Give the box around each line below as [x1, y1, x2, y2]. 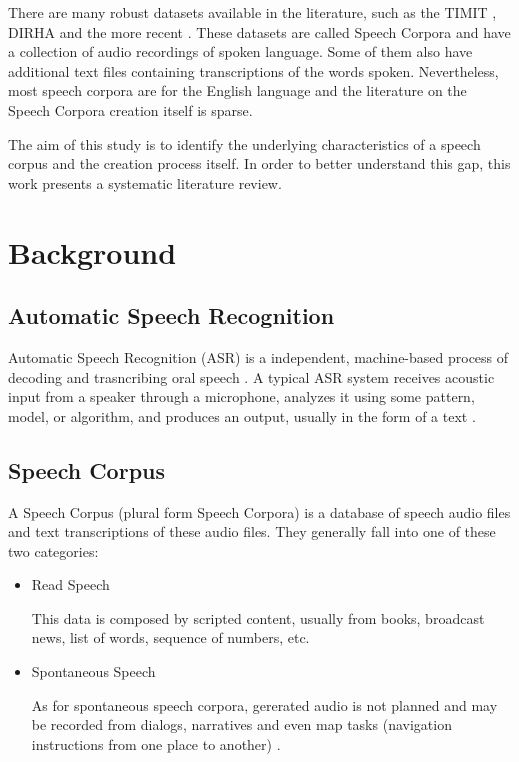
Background [8, 231, 177, 272]
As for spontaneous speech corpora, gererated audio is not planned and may [31, 694, 498, 715]
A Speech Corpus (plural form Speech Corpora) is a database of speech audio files [8, 501, 511, 522]
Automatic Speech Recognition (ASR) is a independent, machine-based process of [8, 346, 509, 367]
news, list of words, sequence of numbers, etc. [31, 627, 310, 648]
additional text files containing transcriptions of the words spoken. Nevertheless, [8, 60, 499, 81]
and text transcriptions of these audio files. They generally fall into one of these [8, 521, 496, 542]
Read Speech [31, 574, 110, 595]
